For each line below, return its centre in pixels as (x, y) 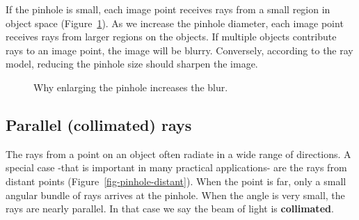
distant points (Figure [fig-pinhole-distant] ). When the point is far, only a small (176, 181)
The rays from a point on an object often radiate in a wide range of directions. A (178, 154)
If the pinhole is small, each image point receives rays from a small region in (168, 9)
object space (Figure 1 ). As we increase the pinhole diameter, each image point (175, 23)
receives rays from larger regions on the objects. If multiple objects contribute (171, 37)
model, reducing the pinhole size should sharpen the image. (132, 64)
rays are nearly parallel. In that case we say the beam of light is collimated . (170, 209)
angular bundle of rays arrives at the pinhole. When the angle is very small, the (175, 195)
